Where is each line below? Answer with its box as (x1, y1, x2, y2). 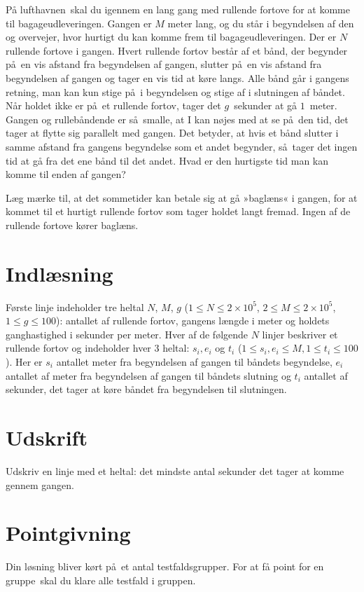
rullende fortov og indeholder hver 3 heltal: (6, 340, 190, 355)
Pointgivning (6, 518, 131, 547)
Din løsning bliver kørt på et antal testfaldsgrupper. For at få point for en (6, 559, 324, 574)
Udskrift (6, 422, 87, 451)
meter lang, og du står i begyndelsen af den (167, 15, 354, 30)
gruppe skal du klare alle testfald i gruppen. (6, 572, 196, 587)
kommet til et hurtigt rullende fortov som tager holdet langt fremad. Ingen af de (6, 204, 351, 219)
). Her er (6, 354, 43, 369)
